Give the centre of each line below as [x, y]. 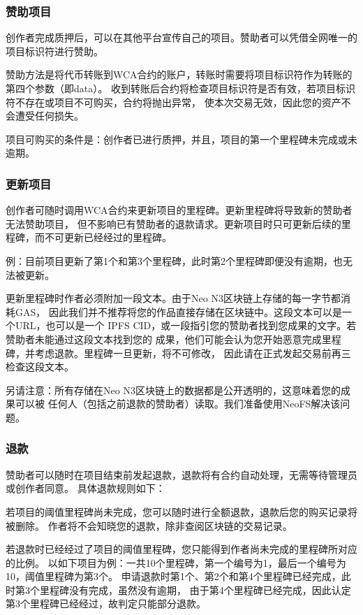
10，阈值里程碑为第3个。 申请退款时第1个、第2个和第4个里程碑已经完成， [173, 576]
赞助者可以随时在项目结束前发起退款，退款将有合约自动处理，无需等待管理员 [181, 474]
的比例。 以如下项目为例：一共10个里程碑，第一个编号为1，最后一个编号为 [176, 562]
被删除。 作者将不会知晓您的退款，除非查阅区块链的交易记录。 [149, 525]
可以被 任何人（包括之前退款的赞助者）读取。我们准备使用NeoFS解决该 [178, 404]
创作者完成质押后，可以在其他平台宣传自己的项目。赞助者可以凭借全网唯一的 [181, 37]
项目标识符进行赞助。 [54, 51]
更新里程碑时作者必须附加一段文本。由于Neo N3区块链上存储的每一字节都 [173, 298]
